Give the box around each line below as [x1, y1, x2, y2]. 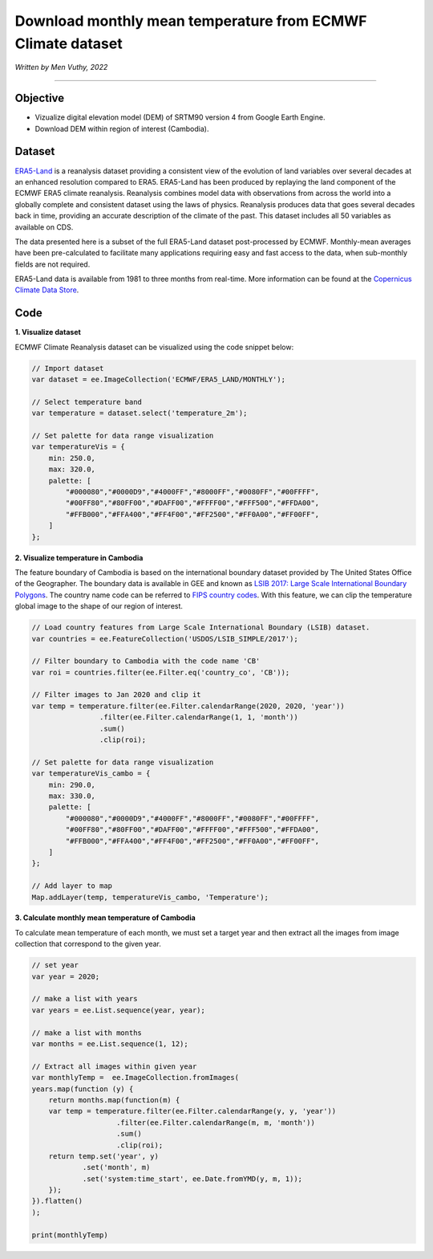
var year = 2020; [31, 972, 100, 981]
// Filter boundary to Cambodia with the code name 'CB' [31, 657, 261, 666]
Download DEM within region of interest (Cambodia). [34, 124, 209, 133]
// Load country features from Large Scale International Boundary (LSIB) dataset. [31, 623, 370, 632]
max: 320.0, [48, 465, 96, 474]
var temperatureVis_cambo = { [31, 769, 151, 778]
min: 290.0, [48, 780, 96, 789]
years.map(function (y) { [31, 1084, 134, 1094]
